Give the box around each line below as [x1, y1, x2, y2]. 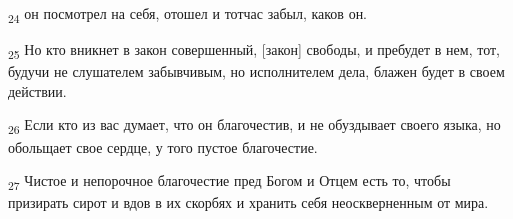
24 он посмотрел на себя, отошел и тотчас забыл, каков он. [8, 3, 368, 26]
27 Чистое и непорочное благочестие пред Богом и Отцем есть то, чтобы [8, 170, 451, 193]
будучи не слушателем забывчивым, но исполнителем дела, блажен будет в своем [8, 61, 505, 82]
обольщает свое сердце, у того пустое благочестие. [8, 136, 318, 157]
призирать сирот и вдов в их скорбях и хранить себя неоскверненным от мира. [8, 192, 489, 213]
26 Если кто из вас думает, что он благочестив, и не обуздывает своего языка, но [8, 114, 501, 138]
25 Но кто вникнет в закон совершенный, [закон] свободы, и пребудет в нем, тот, [8, 39, 500, 62]
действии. [8, 80, 67, 101]
